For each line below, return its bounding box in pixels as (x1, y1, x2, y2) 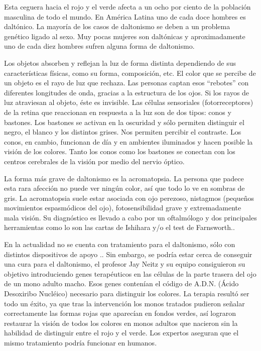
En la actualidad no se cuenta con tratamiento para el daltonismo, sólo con (4, 239, 235, 250)
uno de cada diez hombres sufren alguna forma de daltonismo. (4, 41, 195, 51)
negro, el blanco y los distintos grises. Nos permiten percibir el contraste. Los (4, 127, 241, 137)
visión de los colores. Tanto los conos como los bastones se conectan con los (4, 146, 235, 157)
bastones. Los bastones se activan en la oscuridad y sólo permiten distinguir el (4, 116, 244, 127)
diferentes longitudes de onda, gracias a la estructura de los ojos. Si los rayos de (4, 87, 249, 97)
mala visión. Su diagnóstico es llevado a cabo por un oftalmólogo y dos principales (4, 212, 257, 222)
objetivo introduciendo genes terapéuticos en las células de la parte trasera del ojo (4, 268, 256, 279)
